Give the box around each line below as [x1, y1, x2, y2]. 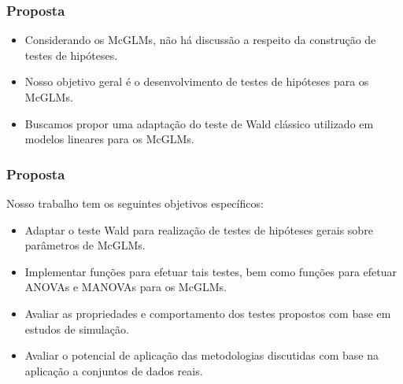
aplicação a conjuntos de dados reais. [24, 362, 203, 378]
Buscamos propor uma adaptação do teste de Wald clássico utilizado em [24, 115, 374, 131]
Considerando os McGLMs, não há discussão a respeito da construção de [24, 31, 376, 48]
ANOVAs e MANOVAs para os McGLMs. [24, 279, 227, 295]
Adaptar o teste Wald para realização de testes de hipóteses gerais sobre [24, 221, 373, 238]
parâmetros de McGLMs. [24, 237, 146, 253]
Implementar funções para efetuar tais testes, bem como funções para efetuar [24, 263, 397, 279]
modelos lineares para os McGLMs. [24, 131, 194, 147]
